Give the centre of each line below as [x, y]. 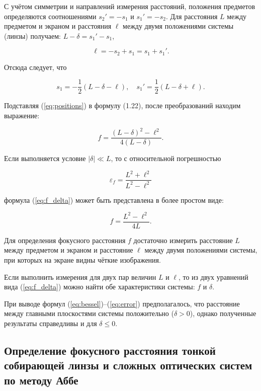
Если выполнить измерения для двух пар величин [80, 277]
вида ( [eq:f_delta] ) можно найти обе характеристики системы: [100, 287]
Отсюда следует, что [35, 67]
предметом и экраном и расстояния [58, 26]
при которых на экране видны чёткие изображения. [82, 260]
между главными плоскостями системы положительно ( [89, 313]
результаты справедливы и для [51, 323]
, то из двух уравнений [213, 277]
